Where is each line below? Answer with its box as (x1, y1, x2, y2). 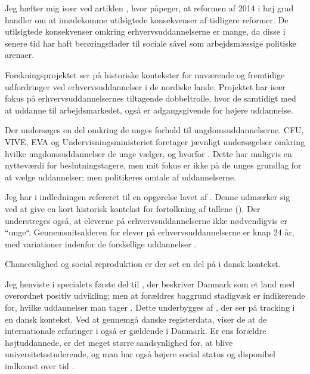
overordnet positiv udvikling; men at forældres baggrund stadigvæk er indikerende (5, 289, 305, 302)
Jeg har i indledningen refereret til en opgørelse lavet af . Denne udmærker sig (5, 191, 290, 203)
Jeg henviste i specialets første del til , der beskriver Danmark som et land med (5, 277, 295, 290)
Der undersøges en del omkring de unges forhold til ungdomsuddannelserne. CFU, (5, 124, 304, 136)
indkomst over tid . (5, 360, 75, 372)
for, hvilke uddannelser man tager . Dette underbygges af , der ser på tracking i (5, 301, 295, 314)
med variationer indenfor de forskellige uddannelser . (5, 237, 197, 250)
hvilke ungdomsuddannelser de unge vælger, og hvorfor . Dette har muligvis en (5, 147, 292, 160)
